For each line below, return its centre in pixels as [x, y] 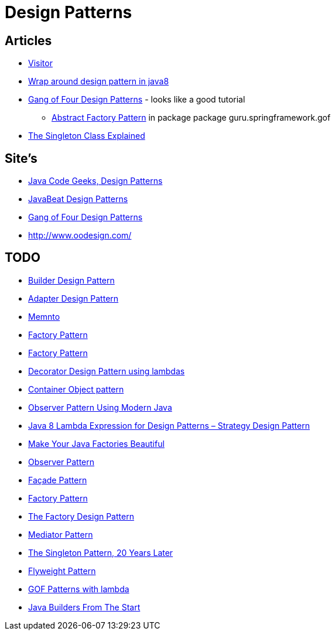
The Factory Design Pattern [81, 516]
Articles [28, 40]
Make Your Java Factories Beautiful [96, 443]
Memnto [44, 316]
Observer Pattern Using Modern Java [100, 407]
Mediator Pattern [61, 534]
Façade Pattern [58, 480]
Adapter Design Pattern [74, 298]
